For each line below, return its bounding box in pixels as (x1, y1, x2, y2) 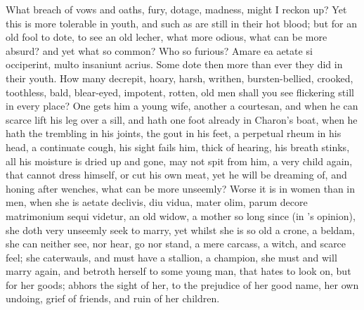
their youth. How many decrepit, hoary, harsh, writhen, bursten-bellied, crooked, (6, 70, 353, 85)
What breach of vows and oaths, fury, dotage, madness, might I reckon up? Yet (6, 2, 347, 16)
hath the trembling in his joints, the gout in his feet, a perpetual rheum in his (6, 126, 342, 141)
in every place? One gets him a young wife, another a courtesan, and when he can (6, 98, 358, 113)
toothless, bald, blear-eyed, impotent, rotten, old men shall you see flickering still (6, 84, 354, 99)
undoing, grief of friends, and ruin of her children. (6, 291, 220, 306)
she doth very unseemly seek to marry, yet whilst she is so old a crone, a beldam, (6, 222, 355, 237)
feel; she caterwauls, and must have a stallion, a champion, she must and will (6, 250, 337, 264)
